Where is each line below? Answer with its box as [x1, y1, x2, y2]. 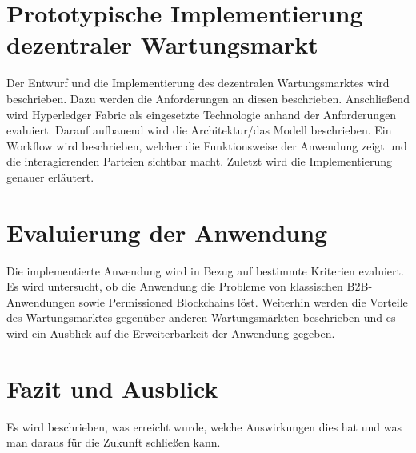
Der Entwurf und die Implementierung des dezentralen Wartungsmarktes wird [6, 74, 390, 91]
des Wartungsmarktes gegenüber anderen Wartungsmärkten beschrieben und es [6, 309, 396, 326]
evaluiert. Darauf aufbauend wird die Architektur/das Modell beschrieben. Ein [6, 122, 392, 138]
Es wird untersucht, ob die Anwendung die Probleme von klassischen [6, 278, 343, 295]
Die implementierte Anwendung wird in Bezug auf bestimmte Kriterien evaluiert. [6, 262, 404, 279]
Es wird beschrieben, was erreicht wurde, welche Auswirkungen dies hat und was [6, 418, 402, 435]
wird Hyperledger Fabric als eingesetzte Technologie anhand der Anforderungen [6, 106, 397, 122]
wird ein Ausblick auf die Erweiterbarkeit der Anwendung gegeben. [6, 324, 335, 341]
